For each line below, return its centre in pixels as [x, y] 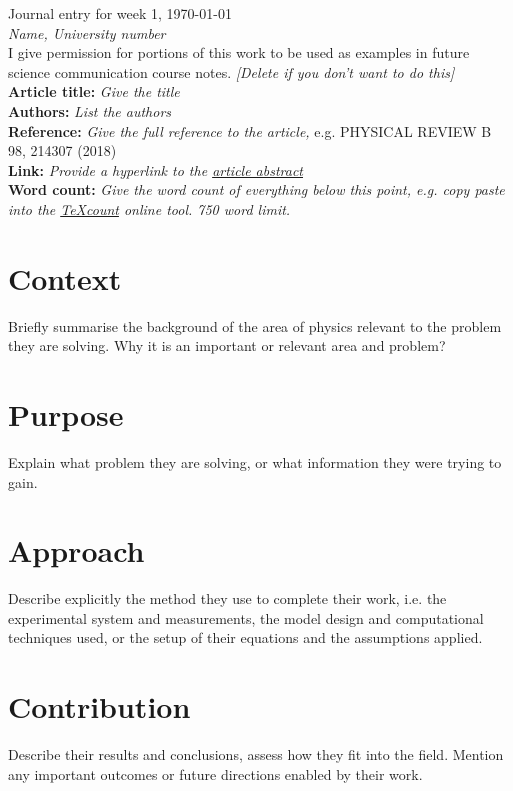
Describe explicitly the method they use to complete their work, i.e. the [227, 598]
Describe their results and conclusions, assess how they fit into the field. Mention [256, 754]
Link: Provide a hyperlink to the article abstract [156, 169]
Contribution [99, 706]
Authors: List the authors [90, 110]
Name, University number [87, 32]
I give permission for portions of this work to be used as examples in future [239, 52]
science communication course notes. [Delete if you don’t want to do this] [231, 71]
